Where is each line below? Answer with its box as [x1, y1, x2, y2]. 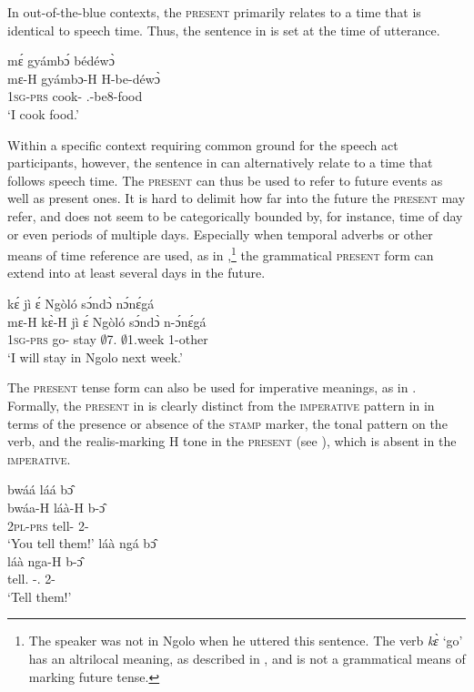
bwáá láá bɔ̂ [7, 480, 74, 499]
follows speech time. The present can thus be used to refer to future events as [7, 170, 443, 189]
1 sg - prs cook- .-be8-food [7, 86, 143, 106]
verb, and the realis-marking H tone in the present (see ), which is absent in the [7, 432, 457, 451]
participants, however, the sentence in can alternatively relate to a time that [7, 153, 433, 172]
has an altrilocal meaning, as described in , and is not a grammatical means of [28, 649, 466, 668]
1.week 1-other [127, 330, 208, 349]
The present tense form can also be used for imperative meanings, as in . [7, 378, 417, 397]
